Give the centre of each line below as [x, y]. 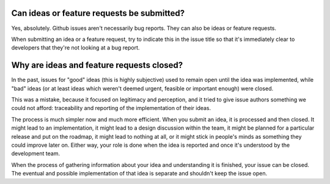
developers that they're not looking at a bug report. [75, 48]
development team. [36, 153]
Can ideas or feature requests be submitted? [98, 13]
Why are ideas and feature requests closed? [97, 65]
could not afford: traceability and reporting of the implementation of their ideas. [111, 108]
